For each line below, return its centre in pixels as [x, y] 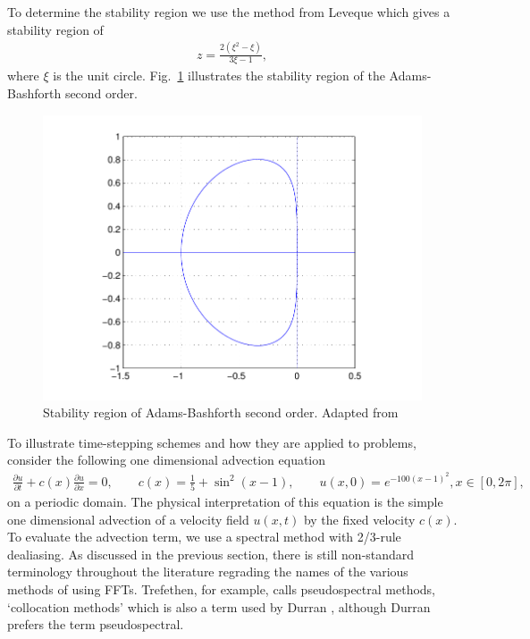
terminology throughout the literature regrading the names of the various [208, 572]
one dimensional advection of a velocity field [128, 519]
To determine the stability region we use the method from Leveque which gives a [229, 12]
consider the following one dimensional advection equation [167, 460]
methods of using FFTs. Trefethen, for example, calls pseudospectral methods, [221, 589]
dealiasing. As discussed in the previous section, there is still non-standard [211, 554]
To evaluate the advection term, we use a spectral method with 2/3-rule [204, 537]
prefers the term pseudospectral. [96, 624]
